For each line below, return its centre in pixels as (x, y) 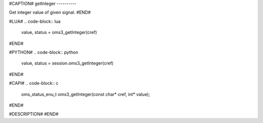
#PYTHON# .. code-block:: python (44, 52)
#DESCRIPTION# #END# (34, 114)
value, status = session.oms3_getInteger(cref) (67, 63)
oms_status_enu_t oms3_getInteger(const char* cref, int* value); (86, 94)
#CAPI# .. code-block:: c (34, 83)
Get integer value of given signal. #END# (50, 13)
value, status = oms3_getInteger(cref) (59, 32)
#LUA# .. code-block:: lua (35, 21)
